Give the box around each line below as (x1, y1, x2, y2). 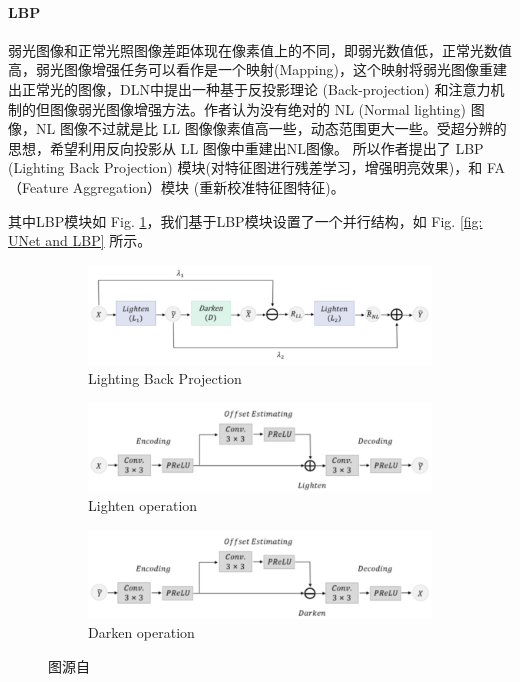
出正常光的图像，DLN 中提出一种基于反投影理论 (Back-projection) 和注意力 (8, 78, 491, 99)
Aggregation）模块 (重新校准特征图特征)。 (72, 176, 345, 197)
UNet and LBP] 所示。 (8, 230, 152, 251)
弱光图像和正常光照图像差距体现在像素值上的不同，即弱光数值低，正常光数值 (8, 39, 512, 60)
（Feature (8, 176, 69, 197)
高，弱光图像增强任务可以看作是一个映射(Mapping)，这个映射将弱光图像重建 (8, 59, 507, 80)
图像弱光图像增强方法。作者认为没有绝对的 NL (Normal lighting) (49, 98, 466, 119)
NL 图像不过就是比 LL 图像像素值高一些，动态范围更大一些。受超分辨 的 (35, 118, 507, 139)
